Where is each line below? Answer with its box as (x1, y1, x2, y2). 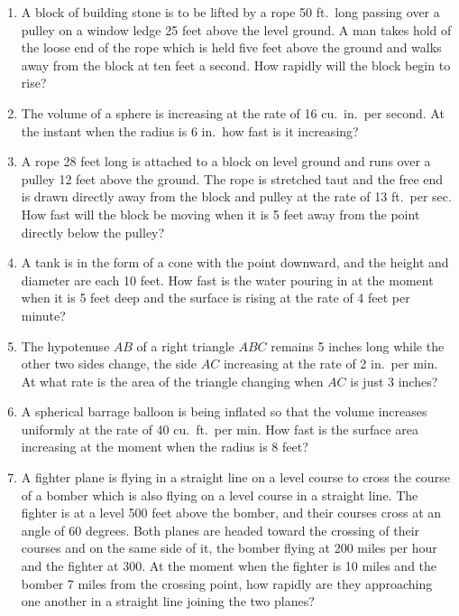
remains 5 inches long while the (271, 336, 445, 355)
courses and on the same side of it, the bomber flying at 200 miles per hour (21, 538, 437, 557)
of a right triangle (136, 336, 234, 355)
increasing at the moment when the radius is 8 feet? (21, 437, 308, 456)
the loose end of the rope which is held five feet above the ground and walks (21, 38, 442, 57)
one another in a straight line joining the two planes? (21, 592, 315, 611)
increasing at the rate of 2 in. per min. (223, 354, 438, 373)
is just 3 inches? (350, 371, 438, 390)
